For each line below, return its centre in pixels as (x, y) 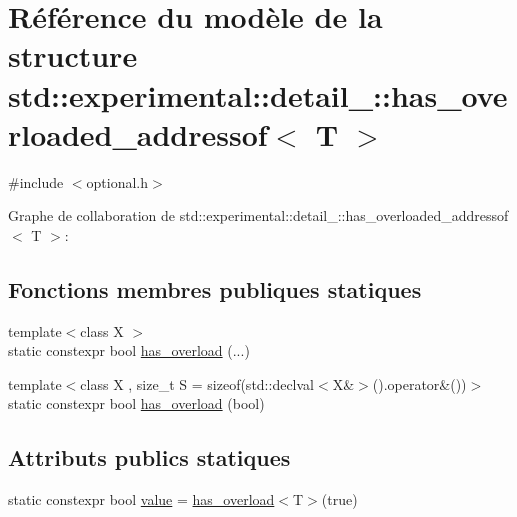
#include (36, 181)
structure (73, 55)
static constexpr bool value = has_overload (141, 499)
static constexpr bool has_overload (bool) (136, 403)
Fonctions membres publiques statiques (215, 288)
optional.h (117, 181)
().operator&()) (419, 383)
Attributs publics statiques (149, 457)
